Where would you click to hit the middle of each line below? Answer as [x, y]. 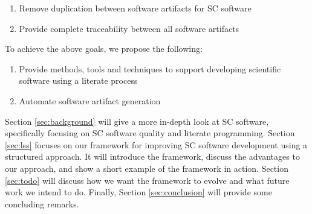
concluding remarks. [42, 203]
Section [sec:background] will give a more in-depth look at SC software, [137, 121]
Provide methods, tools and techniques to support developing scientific [150, 68]
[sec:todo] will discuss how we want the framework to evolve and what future [147, 180]
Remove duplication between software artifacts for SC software [135, 8]
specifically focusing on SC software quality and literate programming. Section [150, 133]
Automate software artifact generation [90, 100]
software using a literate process [78, 80]
